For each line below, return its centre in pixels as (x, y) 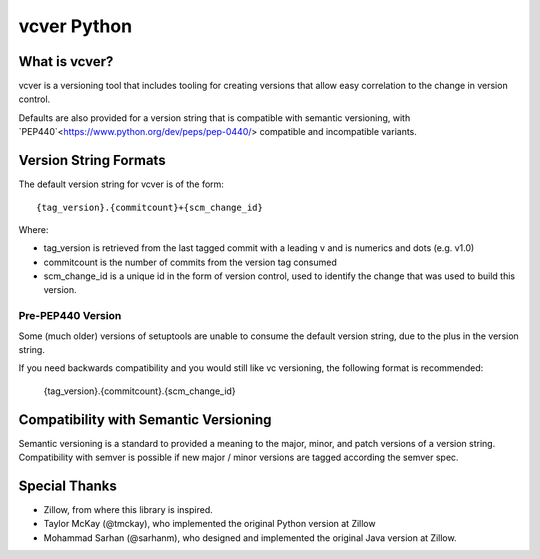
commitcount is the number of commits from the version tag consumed (190, 262)
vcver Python (75, 26)
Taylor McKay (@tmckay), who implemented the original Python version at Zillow (209, 524)
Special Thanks (67, 485)
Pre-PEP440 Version (70, 316)
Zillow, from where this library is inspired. (128, 509)
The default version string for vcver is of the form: (121, 184)
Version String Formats (92, 160)
